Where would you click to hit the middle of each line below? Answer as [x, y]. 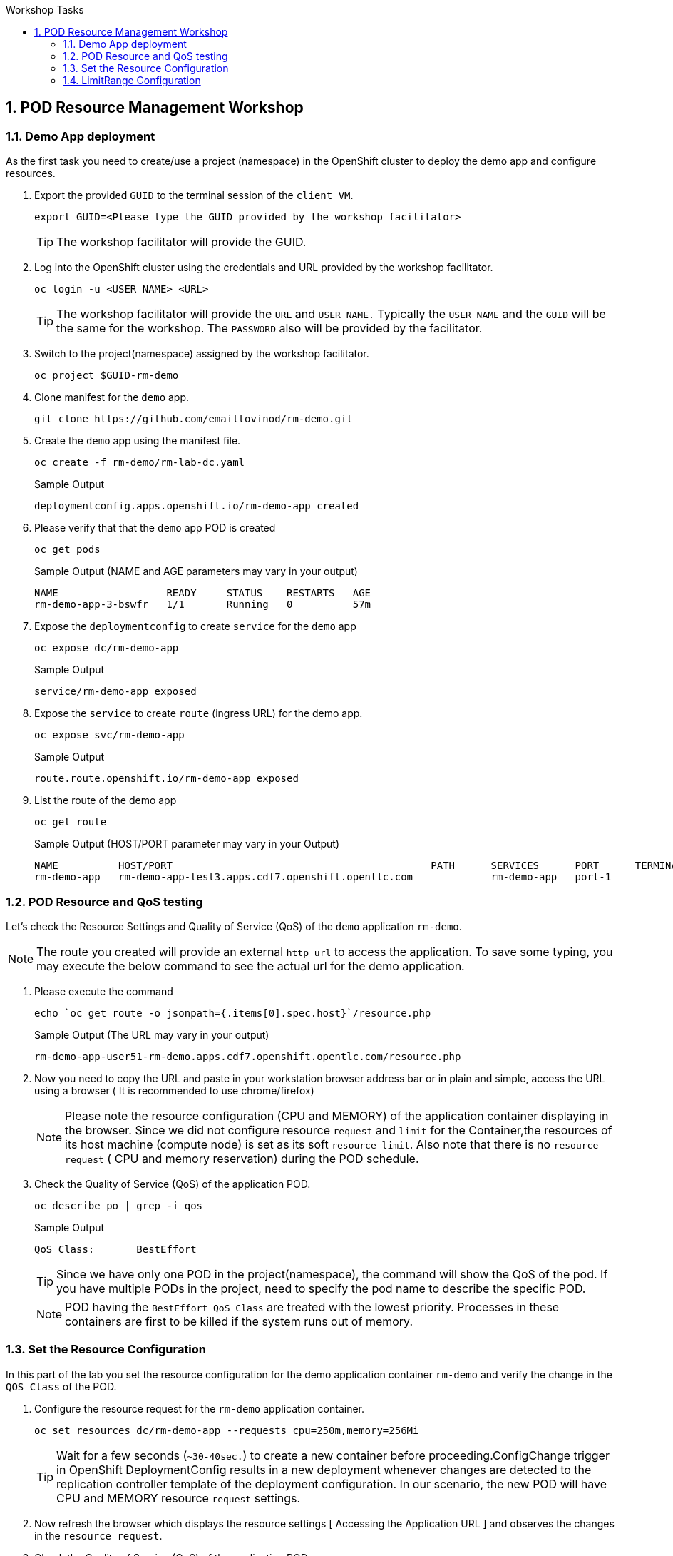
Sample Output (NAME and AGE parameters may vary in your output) [196, 571]
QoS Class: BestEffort [115, 1249]
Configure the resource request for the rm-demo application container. [200, 1408]
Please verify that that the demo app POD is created [155, 528]
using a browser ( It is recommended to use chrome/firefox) [174, 1090]
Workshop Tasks [45, 10]
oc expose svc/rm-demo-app [109, 735]
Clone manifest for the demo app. [112, 397]
